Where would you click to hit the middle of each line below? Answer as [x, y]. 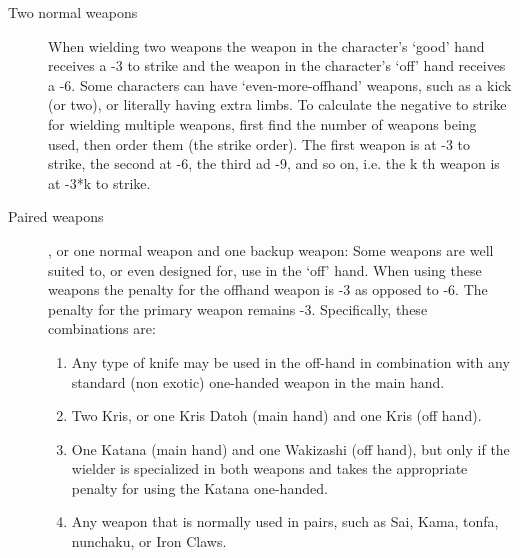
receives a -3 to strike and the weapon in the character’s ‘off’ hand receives [277, 65]
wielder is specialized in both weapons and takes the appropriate [269, 468]
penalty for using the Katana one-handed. [199, 487]
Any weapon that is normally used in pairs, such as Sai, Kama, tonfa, [285, 521]
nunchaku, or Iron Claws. [149, 541]
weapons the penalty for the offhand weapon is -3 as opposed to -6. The [268, 289]
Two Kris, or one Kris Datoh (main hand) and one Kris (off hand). [276, 415]
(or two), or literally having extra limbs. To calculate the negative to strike [277, 104]
